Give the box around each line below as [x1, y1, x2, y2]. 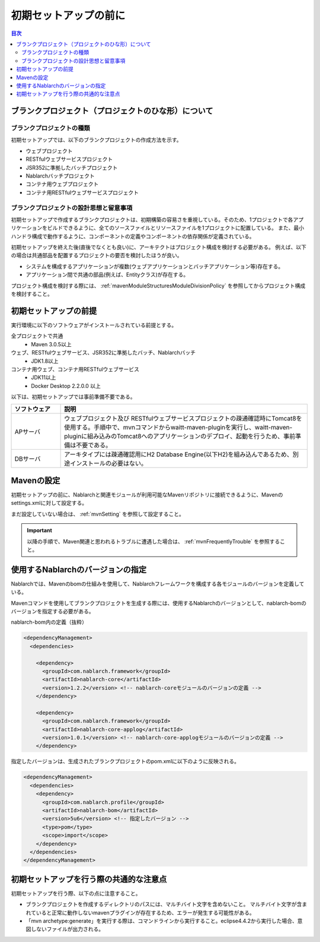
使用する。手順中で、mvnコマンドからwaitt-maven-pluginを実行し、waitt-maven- [64, 423, 293, 432]
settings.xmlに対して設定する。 [11, 500, 88, 507]
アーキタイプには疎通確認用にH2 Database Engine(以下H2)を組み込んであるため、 [64, 450, 293, 459]
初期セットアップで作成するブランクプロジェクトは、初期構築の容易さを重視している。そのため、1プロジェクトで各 [11, 216, 293, 223]
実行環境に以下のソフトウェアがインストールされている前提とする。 [11, 321, 177, 328]
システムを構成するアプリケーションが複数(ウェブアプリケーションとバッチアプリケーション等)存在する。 [25, 263, 284, 270]
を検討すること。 [11, 290, 53, 298]
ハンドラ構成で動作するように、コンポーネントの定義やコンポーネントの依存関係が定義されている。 [11, 232, 255, 240]
